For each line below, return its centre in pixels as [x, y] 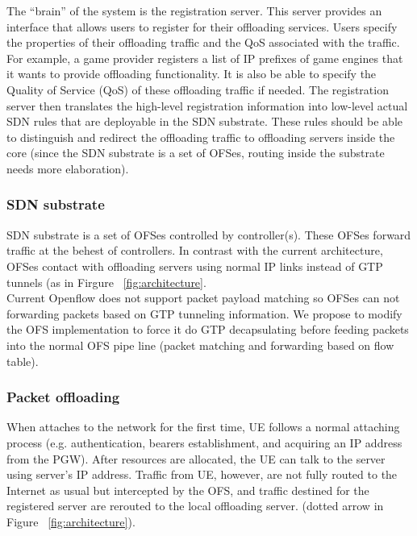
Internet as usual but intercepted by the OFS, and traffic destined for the [188, 490]
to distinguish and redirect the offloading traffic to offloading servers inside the [201, 137]
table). [23, 361]
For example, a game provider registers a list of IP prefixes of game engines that [205, 58]
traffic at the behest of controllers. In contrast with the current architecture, [195, 250]
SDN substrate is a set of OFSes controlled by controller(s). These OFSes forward [209, 234]
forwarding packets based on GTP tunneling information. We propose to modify [204, 313]
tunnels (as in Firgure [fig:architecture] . [106, 282]
